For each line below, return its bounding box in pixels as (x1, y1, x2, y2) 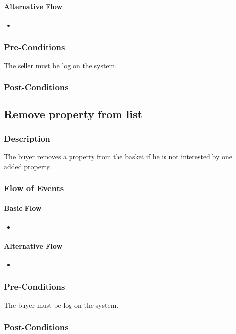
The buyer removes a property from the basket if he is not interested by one (4, 152, 233, 162)
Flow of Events (4, 182, 64, 194)
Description (4, 132, 50, 144)
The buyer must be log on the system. (4, 300, 118, 310)
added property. (4, 161, 51, 171)
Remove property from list (4, 106, 142, 122)
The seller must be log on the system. (4, 60, 117, 70)
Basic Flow (4, 203, 42, 213)
